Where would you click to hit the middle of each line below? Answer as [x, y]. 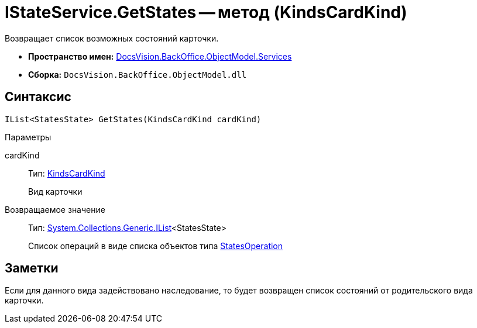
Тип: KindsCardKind [67, 173]
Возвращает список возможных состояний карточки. [112, 38]
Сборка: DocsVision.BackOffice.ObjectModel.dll [138, 74]
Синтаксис [38, 97]
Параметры [28, 137]
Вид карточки [55, 191]
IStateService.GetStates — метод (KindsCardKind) [206, 12]
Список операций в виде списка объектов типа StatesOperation [156, 246]
